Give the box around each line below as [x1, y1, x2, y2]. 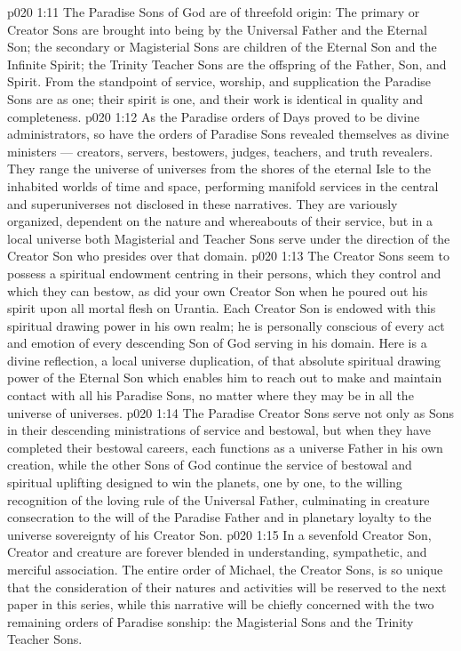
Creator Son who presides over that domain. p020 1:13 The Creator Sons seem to [7, 246, 449, 265]
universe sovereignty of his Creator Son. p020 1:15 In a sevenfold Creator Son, [7, 525, 432, 543]
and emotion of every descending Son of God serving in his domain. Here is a [7, 334, 427, 352]
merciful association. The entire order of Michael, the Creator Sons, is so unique [7, 560, 443, 578]
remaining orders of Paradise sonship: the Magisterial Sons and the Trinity [7, 612, 414, 631]
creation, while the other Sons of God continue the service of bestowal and [7, 455, 412, 474]
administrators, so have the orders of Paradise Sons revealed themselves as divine [7, 125, 449, 143]
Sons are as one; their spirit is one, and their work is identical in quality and [7, 89, 424, 108]
